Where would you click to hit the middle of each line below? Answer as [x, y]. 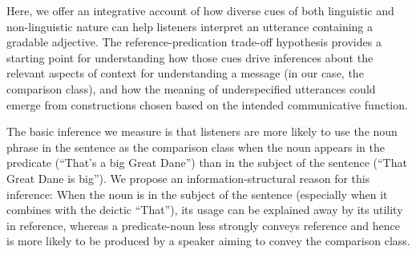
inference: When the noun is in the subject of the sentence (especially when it [197, 194]
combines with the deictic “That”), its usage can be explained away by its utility [205, 210]
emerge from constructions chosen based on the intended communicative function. [207, 104]
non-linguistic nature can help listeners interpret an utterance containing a [190, 26]
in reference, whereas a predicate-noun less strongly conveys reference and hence [203, 225]
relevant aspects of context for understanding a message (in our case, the [185, 73]
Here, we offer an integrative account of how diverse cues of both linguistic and [200, 10]
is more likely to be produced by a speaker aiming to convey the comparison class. [208, 241]
